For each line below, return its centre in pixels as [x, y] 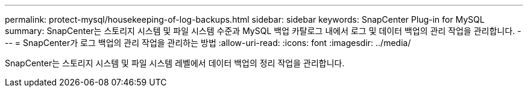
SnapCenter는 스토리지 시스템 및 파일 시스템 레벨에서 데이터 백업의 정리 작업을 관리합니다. [175, 63]
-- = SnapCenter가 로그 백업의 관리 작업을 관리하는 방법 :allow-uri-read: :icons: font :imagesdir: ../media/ [208, 43]
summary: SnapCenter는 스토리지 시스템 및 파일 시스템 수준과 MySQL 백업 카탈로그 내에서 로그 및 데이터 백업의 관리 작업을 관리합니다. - [263, 31]
